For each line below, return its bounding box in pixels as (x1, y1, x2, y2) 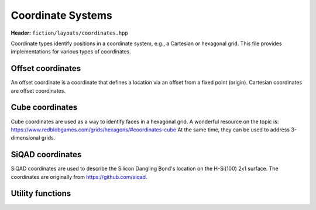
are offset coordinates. (11, 87, 66, 94)
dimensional (11, 134, 40, 141)
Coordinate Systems (11, 9, 112, 22)
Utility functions (11, 188, 71, 199)
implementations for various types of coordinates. (11, 48, 132, 55)
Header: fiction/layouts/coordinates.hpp (11, 29, 128, 36)
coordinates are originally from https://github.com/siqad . (11, 173, 147, 180)
